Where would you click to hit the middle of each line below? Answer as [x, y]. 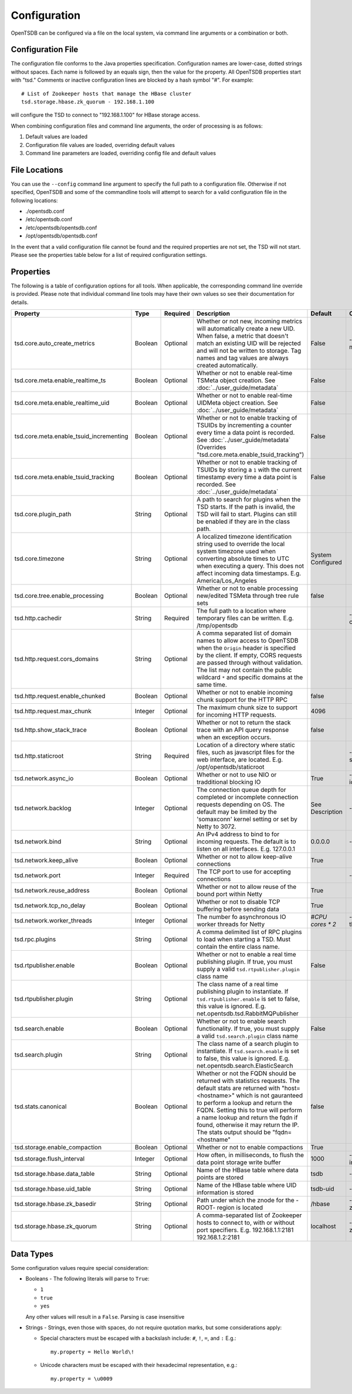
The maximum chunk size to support [247, 707]
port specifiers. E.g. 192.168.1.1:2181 [245, 1230]
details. [20, 302]
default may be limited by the [237, 812]
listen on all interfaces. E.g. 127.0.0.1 [246, 849]
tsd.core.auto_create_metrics [55, 343]
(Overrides [211, 447]
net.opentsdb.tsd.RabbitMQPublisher [248, 1014]
